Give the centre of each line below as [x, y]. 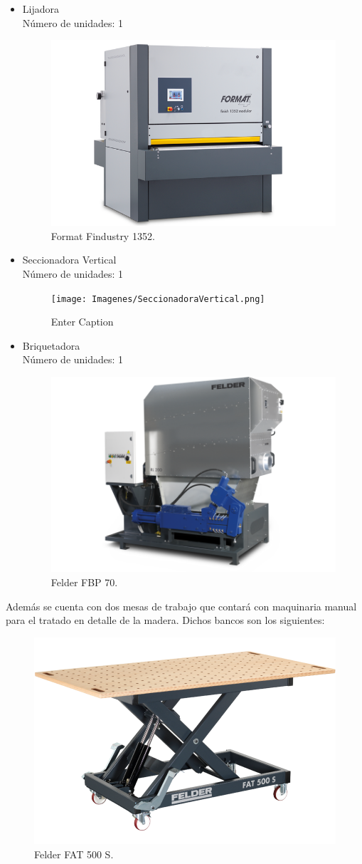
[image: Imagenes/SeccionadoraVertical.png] [158, 299]
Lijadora [41, 9]
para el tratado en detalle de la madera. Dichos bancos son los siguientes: [165, 620]
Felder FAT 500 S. [74, 854]
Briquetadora [51, 345]
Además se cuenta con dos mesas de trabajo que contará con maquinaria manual [181, 606]
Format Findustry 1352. [103, 235]
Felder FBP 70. [84, 582]
